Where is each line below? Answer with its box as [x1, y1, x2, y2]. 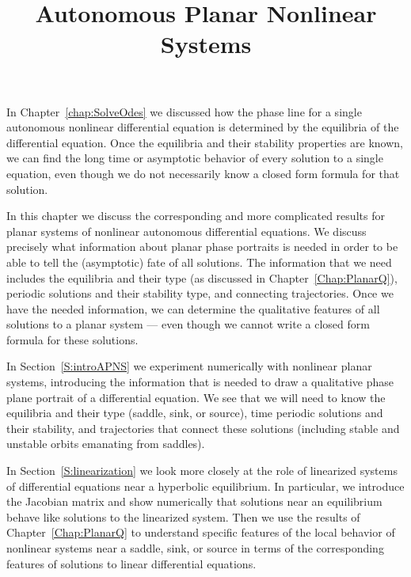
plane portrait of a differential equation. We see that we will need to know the [6, 389, 386, 405]
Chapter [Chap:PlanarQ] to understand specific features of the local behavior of [6, 524, 395, 541]
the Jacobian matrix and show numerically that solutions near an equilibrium [6, 493, 382, 510]
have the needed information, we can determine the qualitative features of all [6, 300, 380, 317]
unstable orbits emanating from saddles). [6, 435, 205, 452]
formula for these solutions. [6, 331, 139, 347]
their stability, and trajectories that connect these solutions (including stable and [6, 419, 400, 436]
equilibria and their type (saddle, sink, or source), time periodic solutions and [6, 404, 383, 421]
